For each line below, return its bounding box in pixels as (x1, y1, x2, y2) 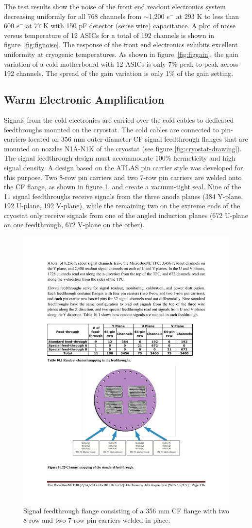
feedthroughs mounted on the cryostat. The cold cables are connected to (4, 124, 219, 134)
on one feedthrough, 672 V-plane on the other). (4, 219, 145, 230)
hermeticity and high (173, 153, 235, 163)
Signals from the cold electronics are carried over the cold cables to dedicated (4, 114, 234, 125)
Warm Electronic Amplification (4, 92, 165, 107)
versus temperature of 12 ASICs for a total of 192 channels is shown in (4, 30, 215, 40)
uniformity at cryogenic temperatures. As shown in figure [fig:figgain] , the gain (4, 49, 238, 59)
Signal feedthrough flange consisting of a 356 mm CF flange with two (23, 505, 229, 515)
